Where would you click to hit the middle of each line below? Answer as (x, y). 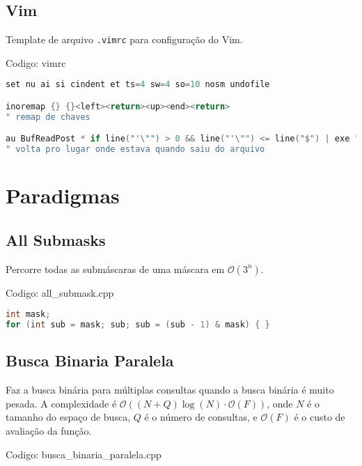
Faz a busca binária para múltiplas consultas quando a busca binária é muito (170, 390)
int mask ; (28, 314)
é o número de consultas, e (201, 417)
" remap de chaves (48, 117)
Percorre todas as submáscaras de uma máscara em (115, 269)
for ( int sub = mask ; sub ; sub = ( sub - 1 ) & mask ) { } (138, 325)
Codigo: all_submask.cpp (60, 292)
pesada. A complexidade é (61, 403)
